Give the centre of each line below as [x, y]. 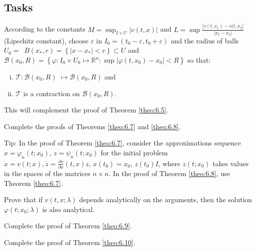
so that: [199, 60]
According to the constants [45, 29]
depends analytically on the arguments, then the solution [166, 199]
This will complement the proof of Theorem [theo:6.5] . [86, 110]
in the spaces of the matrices [47, 173]
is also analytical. [68, 209]
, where [169, 163]
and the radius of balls [205, 40]
